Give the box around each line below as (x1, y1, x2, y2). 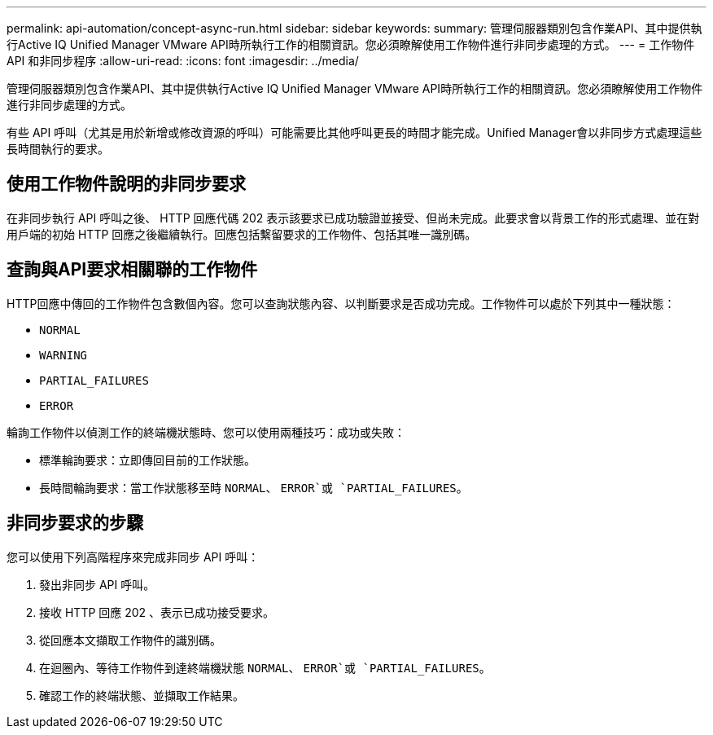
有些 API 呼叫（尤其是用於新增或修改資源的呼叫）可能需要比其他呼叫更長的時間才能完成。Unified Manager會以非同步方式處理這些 (7, 125, 702, 139)
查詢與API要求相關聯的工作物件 (7, 259, 258, 280)
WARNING (39, 348, 88, 362)
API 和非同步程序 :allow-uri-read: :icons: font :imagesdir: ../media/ (7, 54, 359, 68)
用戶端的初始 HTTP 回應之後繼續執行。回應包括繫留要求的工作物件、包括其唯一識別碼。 (7, 227, 477, 241)
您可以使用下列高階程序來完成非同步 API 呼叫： (7, 549, 260, 564)
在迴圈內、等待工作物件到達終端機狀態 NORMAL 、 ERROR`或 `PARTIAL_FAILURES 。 (39, 660, 491, 675)
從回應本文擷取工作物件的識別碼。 (39, 632, 221, 647)
